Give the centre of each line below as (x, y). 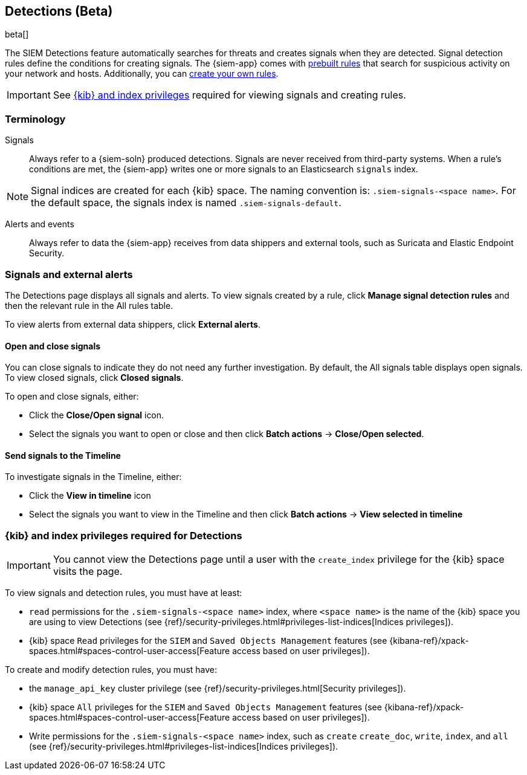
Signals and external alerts (69, 274)
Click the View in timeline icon (90, 496)
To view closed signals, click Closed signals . (94, 378)
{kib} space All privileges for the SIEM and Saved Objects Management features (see (205, 707)
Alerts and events (40, 224)
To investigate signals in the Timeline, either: (93, 477)
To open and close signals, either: (72, 397)
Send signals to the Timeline (63, 455)
